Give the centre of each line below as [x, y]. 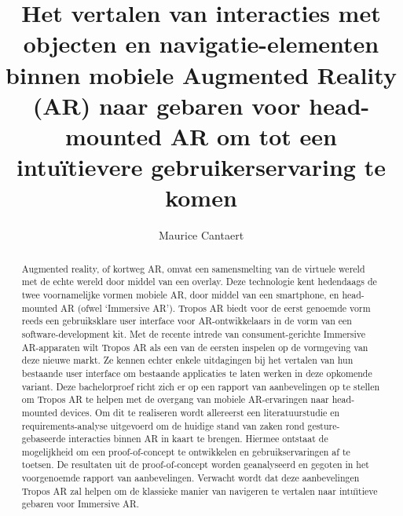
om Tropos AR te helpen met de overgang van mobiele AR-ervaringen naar [175, 399]
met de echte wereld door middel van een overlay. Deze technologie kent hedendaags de [199, 282]
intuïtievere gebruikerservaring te [201, 167]
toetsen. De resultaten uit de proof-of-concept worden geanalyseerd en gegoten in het [195, 465]
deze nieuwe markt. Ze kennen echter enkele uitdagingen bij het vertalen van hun [187, 360]
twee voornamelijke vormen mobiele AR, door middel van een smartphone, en [180, 294]
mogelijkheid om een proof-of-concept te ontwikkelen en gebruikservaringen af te [186, 451]
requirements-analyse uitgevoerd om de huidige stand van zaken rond [163, 425]
